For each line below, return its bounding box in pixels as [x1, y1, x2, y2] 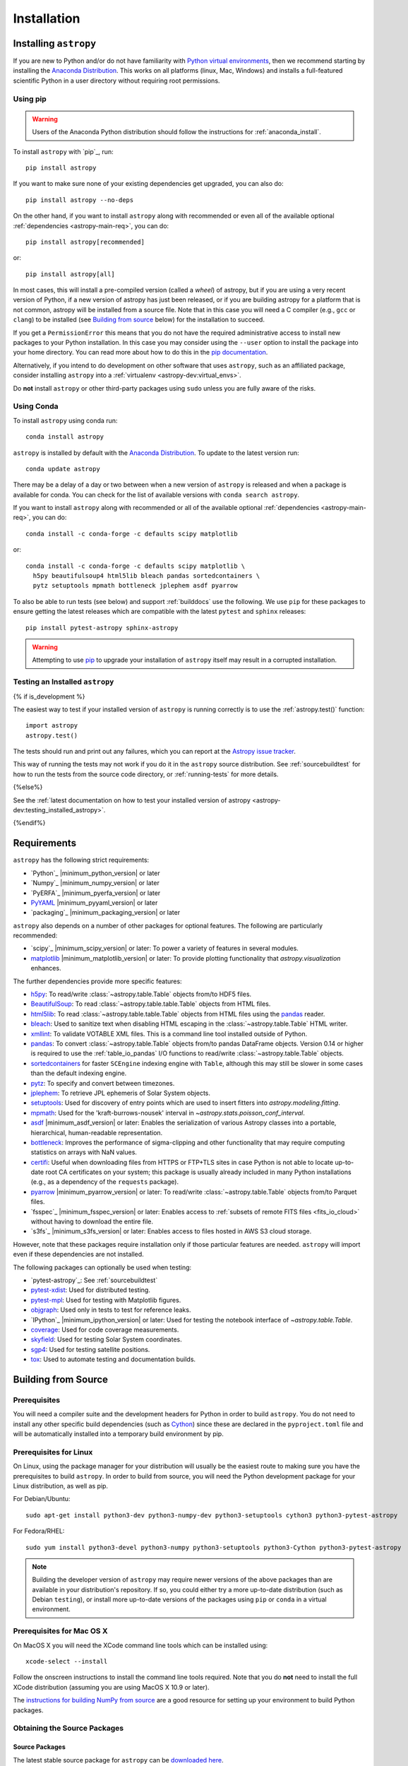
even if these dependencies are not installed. [13, 1250, 144, 1259]
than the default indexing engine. [30, 1069, 127, 1077]
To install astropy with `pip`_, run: [13, 147, 114, 155]
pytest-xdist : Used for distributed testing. [30, 1286, 151, 1294]
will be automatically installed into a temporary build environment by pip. [13, 1430, 224, 1438]
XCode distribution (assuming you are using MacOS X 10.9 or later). [13, 1683, 210, 1691]
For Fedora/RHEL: [13, 1527, 65, 1536]
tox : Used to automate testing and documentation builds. [30, 1355, 196, 1363]
